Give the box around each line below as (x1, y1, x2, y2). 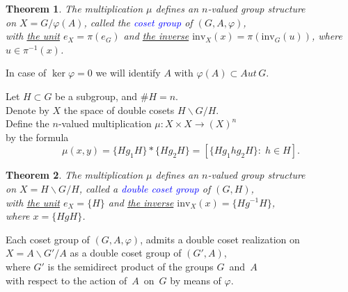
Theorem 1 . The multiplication (6, 1, 143, 15)
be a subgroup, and (55, 88, 138, 103)
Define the (6, 116, 49, 131)
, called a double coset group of (79, 181, 211, 195)
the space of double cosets (63, 102, 175, 117)
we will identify (95, 65, 161, 80)
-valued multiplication (58, 116, 152, 131)
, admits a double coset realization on (140, 232, 300, 246)
